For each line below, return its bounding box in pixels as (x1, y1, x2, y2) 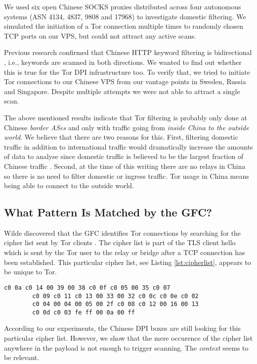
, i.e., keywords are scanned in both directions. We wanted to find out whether (4, 56, 242, 67)
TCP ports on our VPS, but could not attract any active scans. (4, 30, 196, 41)
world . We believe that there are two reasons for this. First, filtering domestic (4, 132, 238, 142)
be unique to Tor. (4, 266, 57, 277)
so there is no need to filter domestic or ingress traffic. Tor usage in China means (4, 170, 249, 181)
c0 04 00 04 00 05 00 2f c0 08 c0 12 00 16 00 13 (32, 301, 199, 308)
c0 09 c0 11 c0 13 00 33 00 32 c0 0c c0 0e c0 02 (32, 292, 199, 300)
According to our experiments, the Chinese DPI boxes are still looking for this (4, 323, 241, 333)
